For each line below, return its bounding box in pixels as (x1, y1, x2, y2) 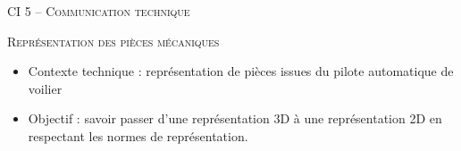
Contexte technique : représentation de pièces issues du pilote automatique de (28, 62, 454, 80)
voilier (28, 79, 63, 97)
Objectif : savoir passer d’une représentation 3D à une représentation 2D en (28, 109, 442, 128)
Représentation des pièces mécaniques (7, 31, 220, 50)
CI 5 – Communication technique (7, 2, 190, 20)
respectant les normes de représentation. (28, 126, 248, 145)
